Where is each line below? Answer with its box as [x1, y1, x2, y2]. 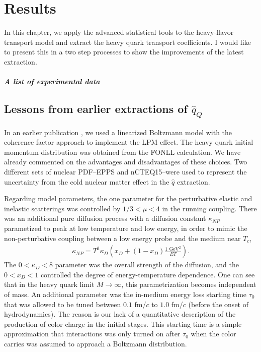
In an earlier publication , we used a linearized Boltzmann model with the [4, 127, 232, 137]
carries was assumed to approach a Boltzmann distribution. [4, 338, 187, 348]
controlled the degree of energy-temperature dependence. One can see [40, 269, 255, 279]
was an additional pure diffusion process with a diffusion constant [4, 213, 206, 223]
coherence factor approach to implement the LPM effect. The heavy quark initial [4, 137, 253, 147]
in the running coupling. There [162, 203, 257, 213]
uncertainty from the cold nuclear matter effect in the [4, 176, 169, 187]
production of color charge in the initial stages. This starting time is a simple [4, 318, 242, 329]
